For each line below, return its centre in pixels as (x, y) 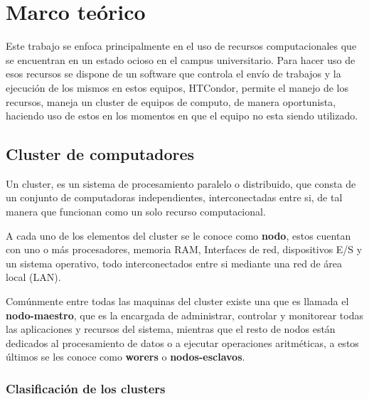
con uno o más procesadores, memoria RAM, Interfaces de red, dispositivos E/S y (184, 249)
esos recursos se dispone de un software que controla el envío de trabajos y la (173, 74)
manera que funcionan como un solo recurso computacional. (136, 212)
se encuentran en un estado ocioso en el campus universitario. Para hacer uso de (181, 59)
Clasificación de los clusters (86, 388)
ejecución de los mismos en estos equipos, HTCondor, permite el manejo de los (177, 87)
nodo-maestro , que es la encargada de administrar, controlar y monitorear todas (185, 315)
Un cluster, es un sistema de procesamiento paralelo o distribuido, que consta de (181, 183)
